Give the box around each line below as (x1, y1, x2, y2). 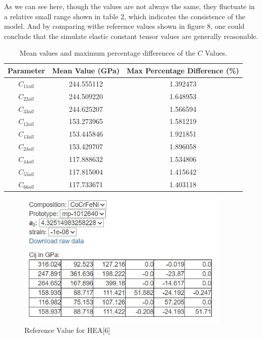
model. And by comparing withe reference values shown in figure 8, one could (4, 21, 245, 31)
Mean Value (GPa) (52, 65, 120, 75)
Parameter (8, 65, 45, 75)
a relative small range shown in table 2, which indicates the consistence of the (4, 11, 246, 21)
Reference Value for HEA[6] (24, 325, 110, 335)
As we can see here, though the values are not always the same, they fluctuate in (4, 1, 255, 11)
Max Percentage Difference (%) (127, 65, 239, 75)
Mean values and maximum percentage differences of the (19, 48, 196, 58)
